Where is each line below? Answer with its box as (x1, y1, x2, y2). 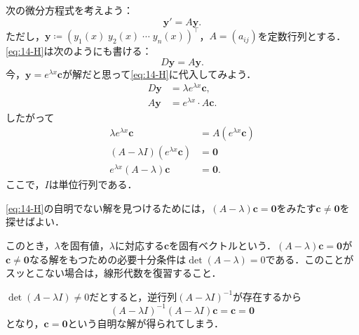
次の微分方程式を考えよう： (6, 3, 133, 17)
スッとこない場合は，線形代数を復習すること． (6, 265, 222, 280)
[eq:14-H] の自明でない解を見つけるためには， (6, 200, 211, 215)
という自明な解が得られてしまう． (67, 315, 224, 330)
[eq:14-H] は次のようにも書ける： (6, 44, 152, 58)
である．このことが (265, 251, 354, 266)
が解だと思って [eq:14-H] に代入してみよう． (62, 66, 257, 81)
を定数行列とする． (257, 28, 346, 43)
